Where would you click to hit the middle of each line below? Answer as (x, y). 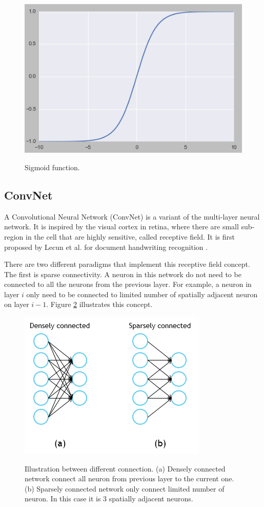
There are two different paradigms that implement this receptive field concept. (127, 264)
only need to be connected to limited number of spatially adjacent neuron (142, 294)
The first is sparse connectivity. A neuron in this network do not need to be (123, 274)
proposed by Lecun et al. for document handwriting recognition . (106, 247)
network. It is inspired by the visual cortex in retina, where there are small (121, 227)
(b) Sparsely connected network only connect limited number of (125, 488)
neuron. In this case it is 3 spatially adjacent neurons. (109, 499)
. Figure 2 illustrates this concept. (99, 304)
